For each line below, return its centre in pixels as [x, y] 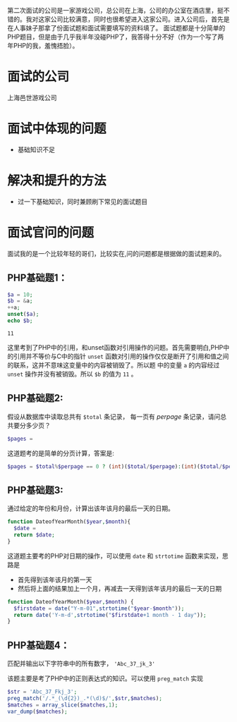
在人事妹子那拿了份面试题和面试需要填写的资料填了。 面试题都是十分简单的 [116, 28]
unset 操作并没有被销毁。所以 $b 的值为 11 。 [72, 374]
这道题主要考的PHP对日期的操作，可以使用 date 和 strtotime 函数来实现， [115, 556]
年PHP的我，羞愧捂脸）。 [43, 45]
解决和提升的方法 [57, 181]
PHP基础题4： [39, 645]
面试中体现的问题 [57, 129]
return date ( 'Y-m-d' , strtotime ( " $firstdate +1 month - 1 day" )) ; [110, 615]
